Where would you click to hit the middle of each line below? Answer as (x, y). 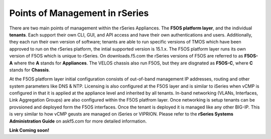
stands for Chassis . (30, 69)
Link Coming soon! (29, 130)
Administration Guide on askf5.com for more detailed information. (78, 121)
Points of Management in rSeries (79, 13)
